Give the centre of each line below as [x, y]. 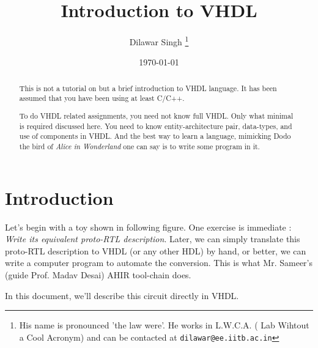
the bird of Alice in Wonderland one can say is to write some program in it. [139, 146]
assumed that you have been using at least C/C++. [102, 98]
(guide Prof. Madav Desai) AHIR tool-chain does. [98, 274]
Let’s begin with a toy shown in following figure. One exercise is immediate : [148, 227]
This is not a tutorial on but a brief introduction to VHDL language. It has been [148, 88]
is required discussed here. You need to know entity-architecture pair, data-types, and [156, 126]
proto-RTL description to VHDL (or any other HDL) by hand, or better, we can [156, 250]
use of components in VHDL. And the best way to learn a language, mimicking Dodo [155, 136]
